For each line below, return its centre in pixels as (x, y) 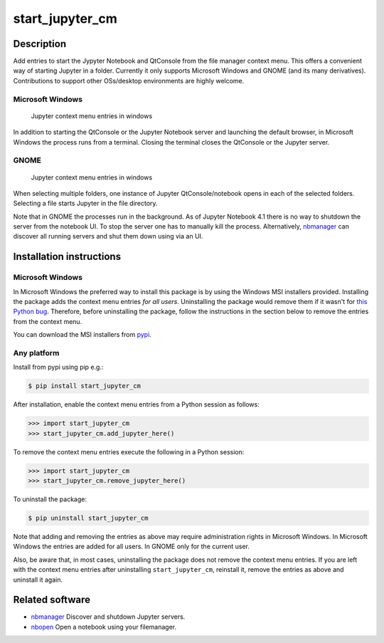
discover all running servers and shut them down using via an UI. (108, 236)
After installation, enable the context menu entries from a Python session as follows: (136, 404)
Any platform (36, 352)
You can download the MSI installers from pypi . (82, 335)
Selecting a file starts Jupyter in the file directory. (85, 204)
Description (40, 44)
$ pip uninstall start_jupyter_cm (88, 518)
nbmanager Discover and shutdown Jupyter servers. (108, 617)
